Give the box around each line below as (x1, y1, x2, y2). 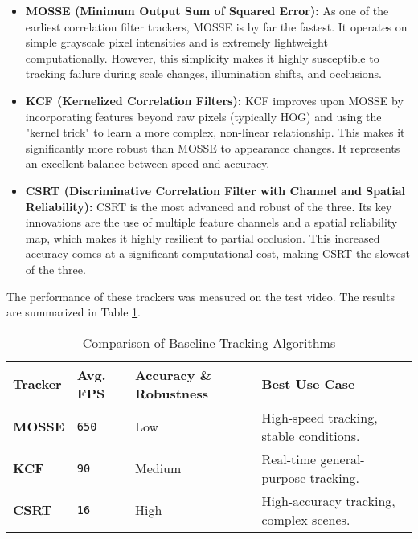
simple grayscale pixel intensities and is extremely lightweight (25, 34, 328, 51)
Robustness (134, 383, 209, 402)
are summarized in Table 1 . (6, 304, 141, 321)
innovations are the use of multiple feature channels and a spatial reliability (25, 214, 398, 231)
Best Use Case (261, 374, 355, 394)
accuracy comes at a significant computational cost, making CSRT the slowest (25, 245, 410, 262)
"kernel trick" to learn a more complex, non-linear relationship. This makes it (25, 124, 405, 141)
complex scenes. (261, 509, 350, 529)
